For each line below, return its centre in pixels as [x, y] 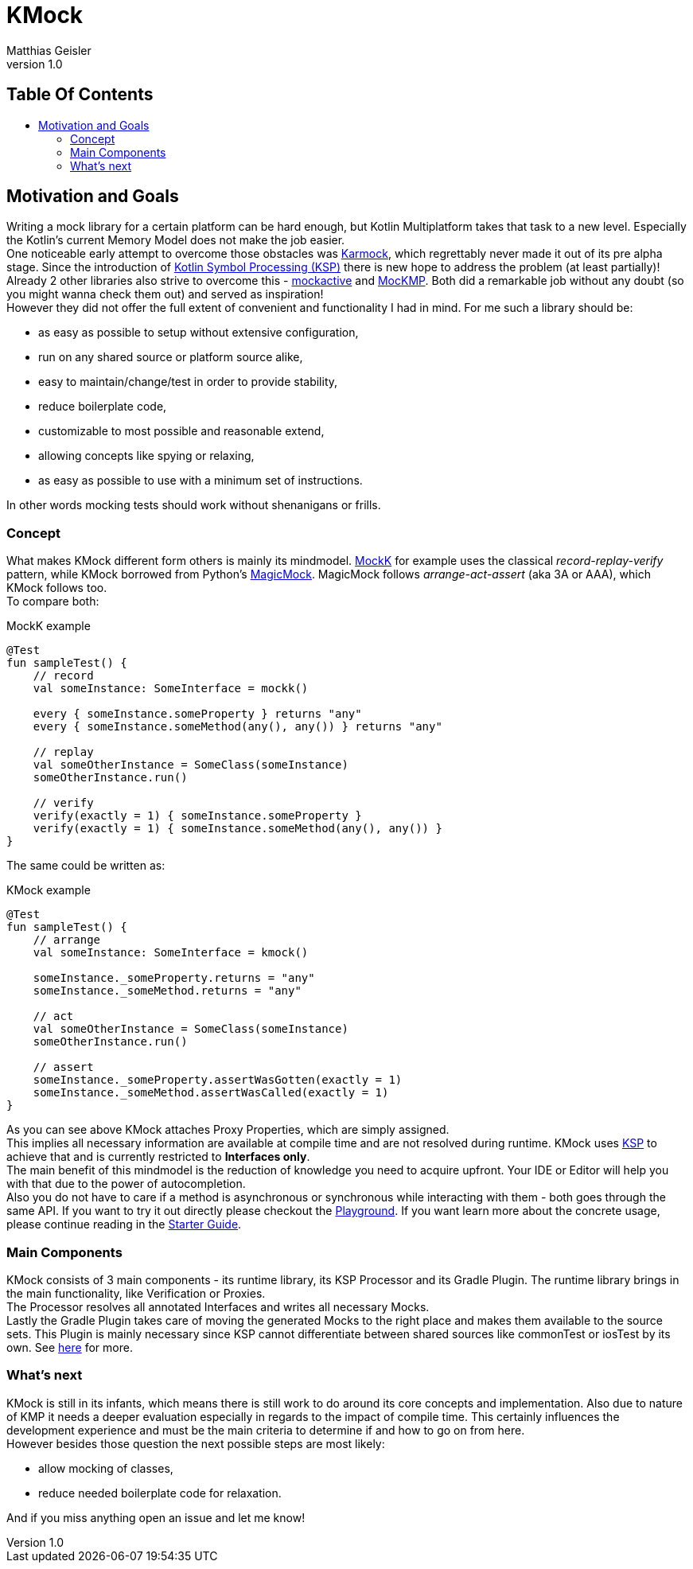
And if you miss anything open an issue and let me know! [156, 1517]
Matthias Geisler [49, 50]
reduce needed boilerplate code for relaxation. [160, 1493]
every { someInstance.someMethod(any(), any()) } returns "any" [237, 727]
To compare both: [53, 602]
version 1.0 [35, 64]
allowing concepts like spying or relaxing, [146, 456]
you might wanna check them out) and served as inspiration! [165, 294]
